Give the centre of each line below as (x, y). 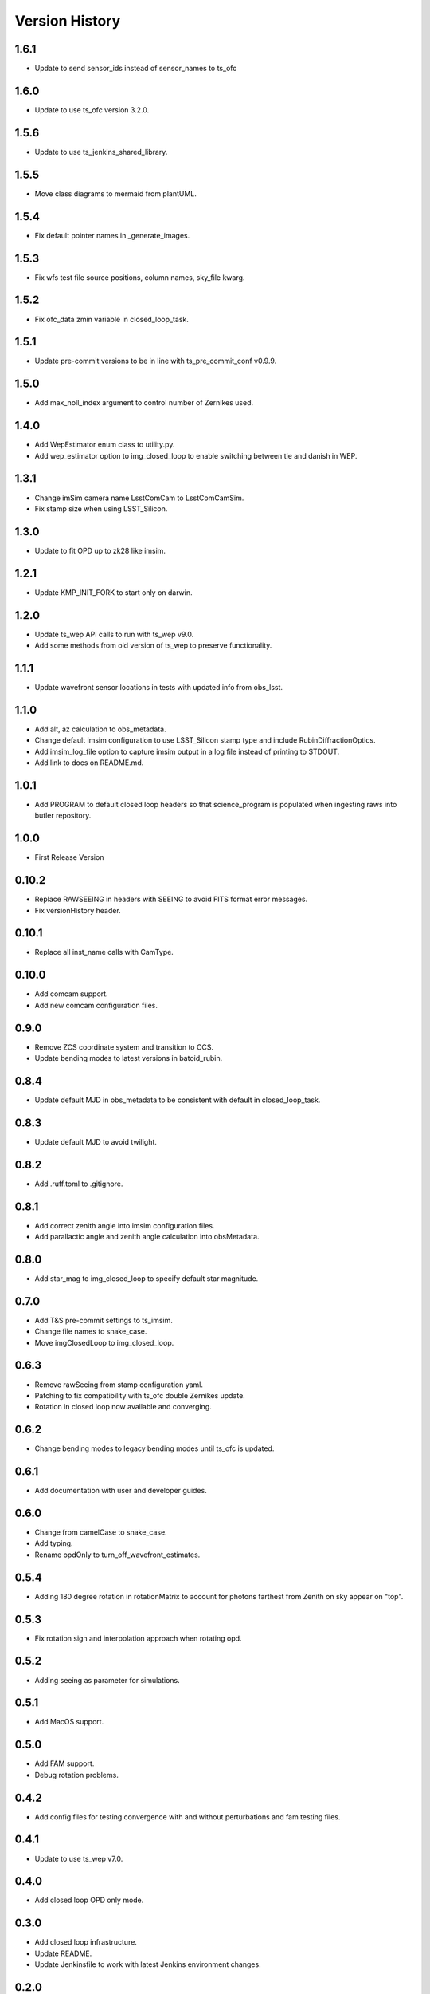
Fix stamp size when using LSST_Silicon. (101, 508)
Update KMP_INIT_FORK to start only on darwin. (113, 592)
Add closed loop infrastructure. (86, 1942)
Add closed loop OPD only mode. (89, 1900)
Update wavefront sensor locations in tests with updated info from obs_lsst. (158, 687)
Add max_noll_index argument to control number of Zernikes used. (144, 403)
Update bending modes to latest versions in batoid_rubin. (129, 1058)
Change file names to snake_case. (91, 1331)
